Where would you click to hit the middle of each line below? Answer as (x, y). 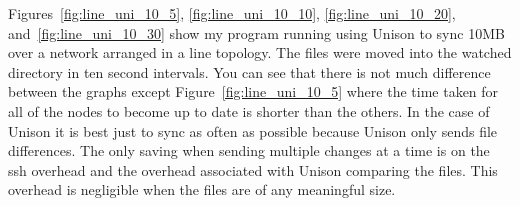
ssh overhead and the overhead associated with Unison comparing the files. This (253, 169)
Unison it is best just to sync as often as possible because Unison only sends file (253, 130)
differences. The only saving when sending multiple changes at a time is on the (249, 150)
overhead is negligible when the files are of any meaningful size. (202, 189)
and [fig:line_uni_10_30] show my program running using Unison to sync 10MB (256, 32)
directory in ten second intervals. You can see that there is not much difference (249, 71)
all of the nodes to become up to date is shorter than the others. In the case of (249, 110)
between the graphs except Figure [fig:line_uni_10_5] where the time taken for (253, 91)
